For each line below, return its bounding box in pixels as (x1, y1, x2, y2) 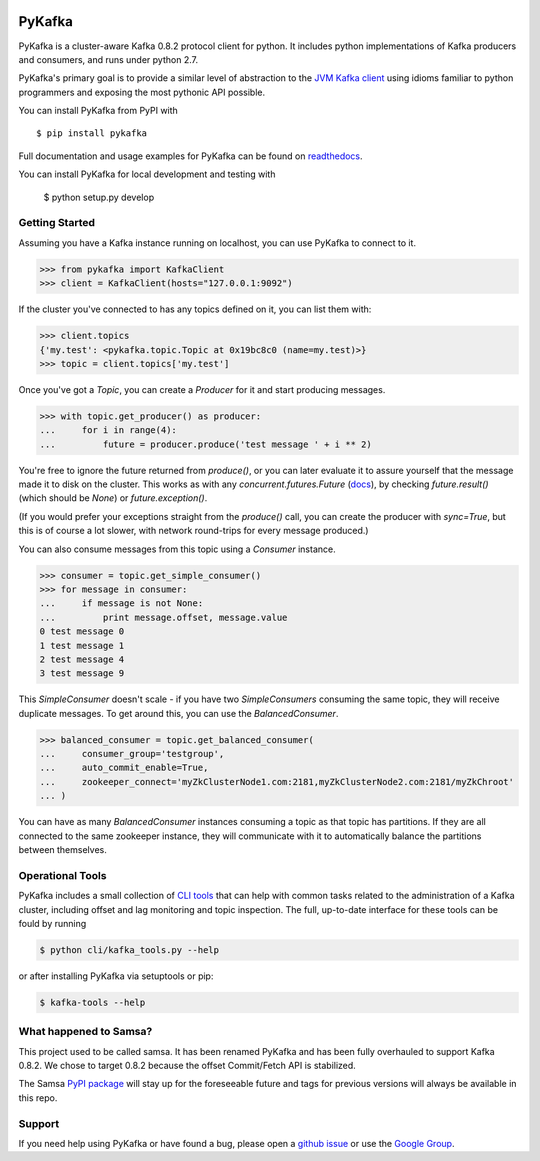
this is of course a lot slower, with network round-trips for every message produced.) (18, 525, 369, 537)
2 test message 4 (39, 653, 125, 665)
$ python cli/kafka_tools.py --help (39, 944, 220, 955)
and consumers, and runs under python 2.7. (18, 53, 199, 65)
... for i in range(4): (39, 425, 177, 436)
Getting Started (18, 216, 95, 230)
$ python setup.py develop (43, 191, 155, 203)
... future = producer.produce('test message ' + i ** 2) (39, 438, 372, 450)
